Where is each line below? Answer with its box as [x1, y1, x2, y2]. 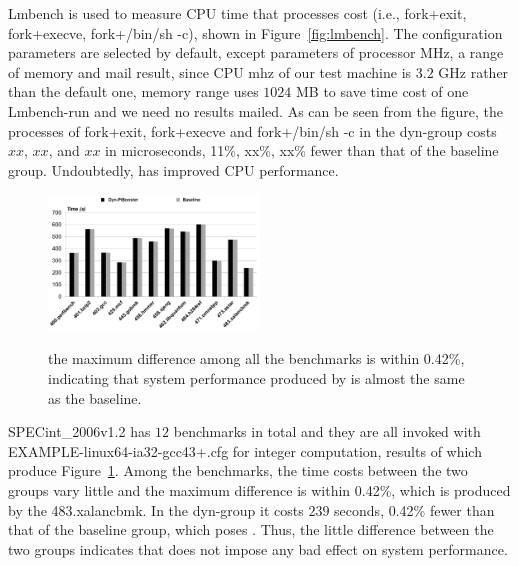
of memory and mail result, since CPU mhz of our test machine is [8, 61, 412, 82]
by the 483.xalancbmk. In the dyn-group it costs [8, 499, 304, 520]
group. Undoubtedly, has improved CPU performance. [8, 159, 339, 180]
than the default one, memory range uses [8, 81, 259, 102]
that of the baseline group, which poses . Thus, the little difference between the [8, 519, 494, 540]
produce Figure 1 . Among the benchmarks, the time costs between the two [8, 460, 468, 481]
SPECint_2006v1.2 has [8, 421, 151, 442]
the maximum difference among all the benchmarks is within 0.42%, [48, 348, 465, 369]
